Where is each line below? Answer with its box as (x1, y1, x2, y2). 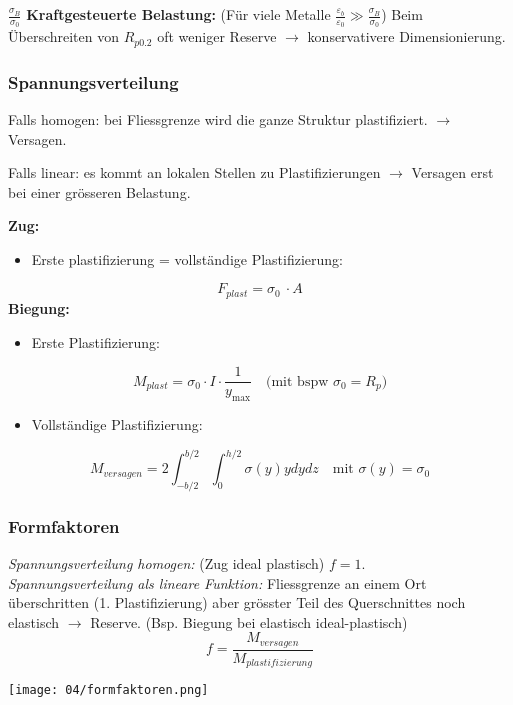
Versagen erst (411, 162, 494, 183)
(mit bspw (266, 374, 329, 389)
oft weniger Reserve (157, 26, 277, 47)
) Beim (381, 4, 423, 24)
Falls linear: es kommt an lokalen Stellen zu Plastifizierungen (8, 162, 381, 183)
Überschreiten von (8, 26, 119, 47)
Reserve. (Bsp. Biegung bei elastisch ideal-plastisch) (90, 611, 408, 632)
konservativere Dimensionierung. (307, 26, 506, 47)
